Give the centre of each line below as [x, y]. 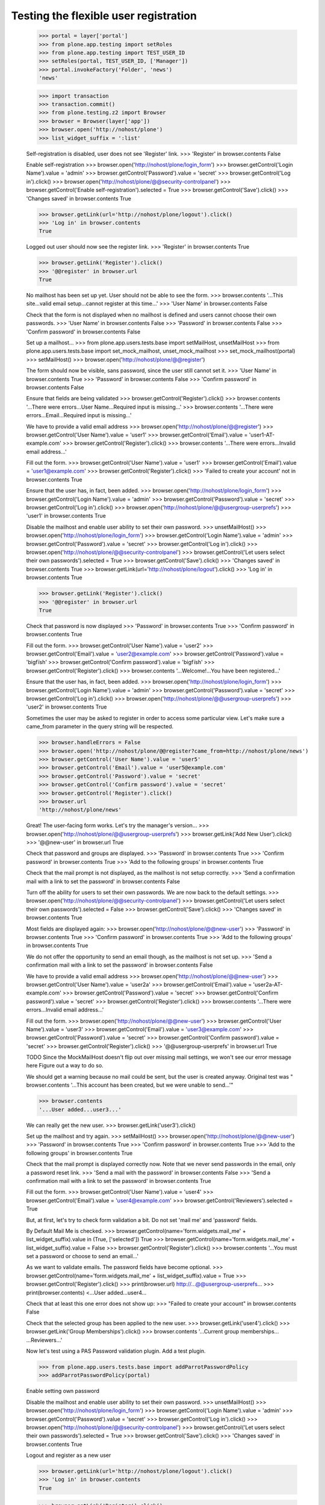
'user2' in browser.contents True [67, 707]
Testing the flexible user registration [104, 16]
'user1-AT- [262, 435]
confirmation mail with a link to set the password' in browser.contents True [119, 1181]
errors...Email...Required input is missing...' [79, 415]
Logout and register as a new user [69, 1455]
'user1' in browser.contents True [66, 516]
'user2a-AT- [268, 984]
